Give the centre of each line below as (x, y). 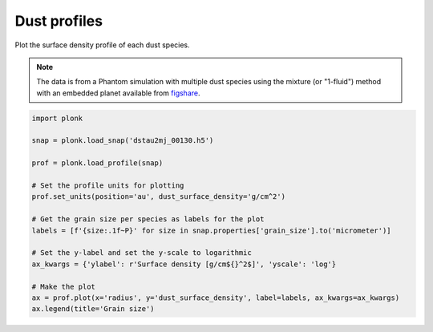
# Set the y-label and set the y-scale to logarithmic (142, 253)
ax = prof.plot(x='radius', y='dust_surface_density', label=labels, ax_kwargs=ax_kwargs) (216, 298)
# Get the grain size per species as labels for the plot (148, 219)
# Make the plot (64, 286)
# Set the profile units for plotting (108, 186)
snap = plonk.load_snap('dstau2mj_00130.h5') (123, 141)
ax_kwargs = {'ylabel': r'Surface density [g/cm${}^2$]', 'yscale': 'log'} (184, 264)
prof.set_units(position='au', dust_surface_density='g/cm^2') (159, 197)
